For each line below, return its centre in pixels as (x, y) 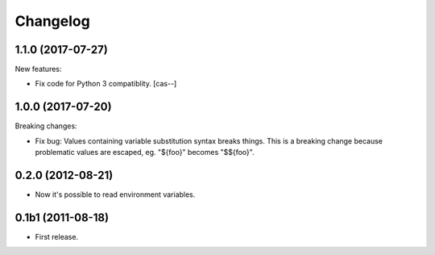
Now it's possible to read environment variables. (115, 194)
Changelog (52, 21)
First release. (57, 236)
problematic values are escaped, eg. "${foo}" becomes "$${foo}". (145, 153)
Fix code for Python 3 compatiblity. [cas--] (106, 84)
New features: (38, 69)
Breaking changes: (46, 126)
